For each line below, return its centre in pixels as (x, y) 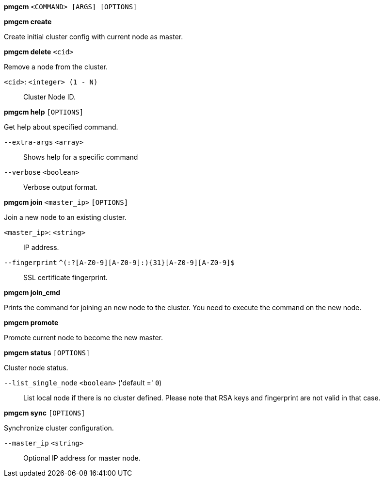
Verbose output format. (61, 187)
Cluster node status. (36, 368)
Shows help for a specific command (81, 157)
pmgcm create (28, 22)
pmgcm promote (31, 323)
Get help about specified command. (61, 127)
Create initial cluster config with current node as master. (94, 37)
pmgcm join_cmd (32, 292)
